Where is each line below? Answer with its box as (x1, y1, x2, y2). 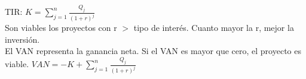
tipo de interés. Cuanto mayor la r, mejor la (133, 21, 294, 34)
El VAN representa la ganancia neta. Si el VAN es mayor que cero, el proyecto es (5, 45, 301, 57)
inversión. (5, 33, 40, 45)
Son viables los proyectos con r (5, 21, 117, 34)
